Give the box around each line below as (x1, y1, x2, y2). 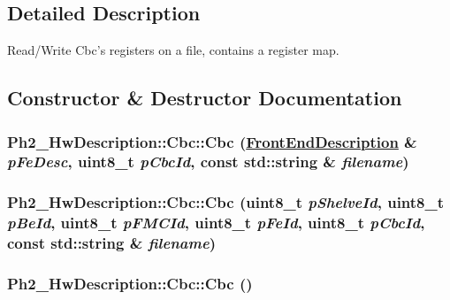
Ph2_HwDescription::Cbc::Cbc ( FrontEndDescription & (7, 130, 417, 152)
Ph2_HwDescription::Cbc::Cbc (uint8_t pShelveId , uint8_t (7, 191, 445, 213)
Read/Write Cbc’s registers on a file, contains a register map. (7, 41, 339, 59)
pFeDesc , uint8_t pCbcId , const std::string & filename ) (7, 150, 409, 173)
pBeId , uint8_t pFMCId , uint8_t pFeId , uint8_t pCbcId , (7, 212, 425, 234)
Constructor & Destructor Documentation (7, 84, 402, 112)
